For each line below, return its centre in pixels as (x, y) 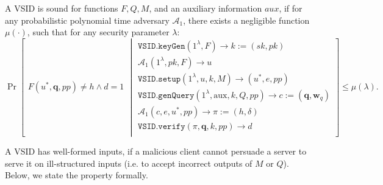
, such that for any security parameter (98, 32)
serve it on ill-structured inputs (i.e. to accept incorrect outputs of (129, 163)
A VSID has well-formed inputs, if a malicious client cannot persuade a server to (156, 151)
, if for (291, 8)
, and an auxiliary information (206, 8)
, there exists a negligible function (246, 20)
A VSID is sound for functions (62, 8)
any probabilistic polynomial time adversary (87, 20)
